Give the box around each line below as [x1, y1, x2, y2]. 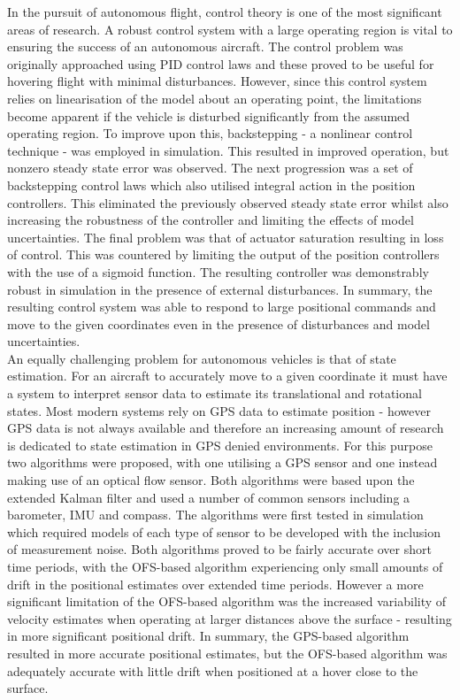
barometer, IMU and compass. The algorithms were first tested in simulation [7, 505, 424, 524]
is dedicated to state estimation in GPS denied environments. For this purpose [7, 435, 433, 454]
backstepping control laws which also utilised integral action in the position [7, 175, 416, 194]
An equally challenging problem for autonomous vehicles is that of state [7, 349, 396, 367]
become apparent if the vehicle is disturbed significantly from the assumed [7, 106, 410, 125]
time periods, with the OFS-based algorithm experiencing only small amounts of [7, 558, 443, 575]
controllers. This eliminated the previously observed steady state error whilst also [7, 193, 448, 212]
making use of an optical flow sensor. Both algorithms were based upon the [7, 471, 415, 489]
